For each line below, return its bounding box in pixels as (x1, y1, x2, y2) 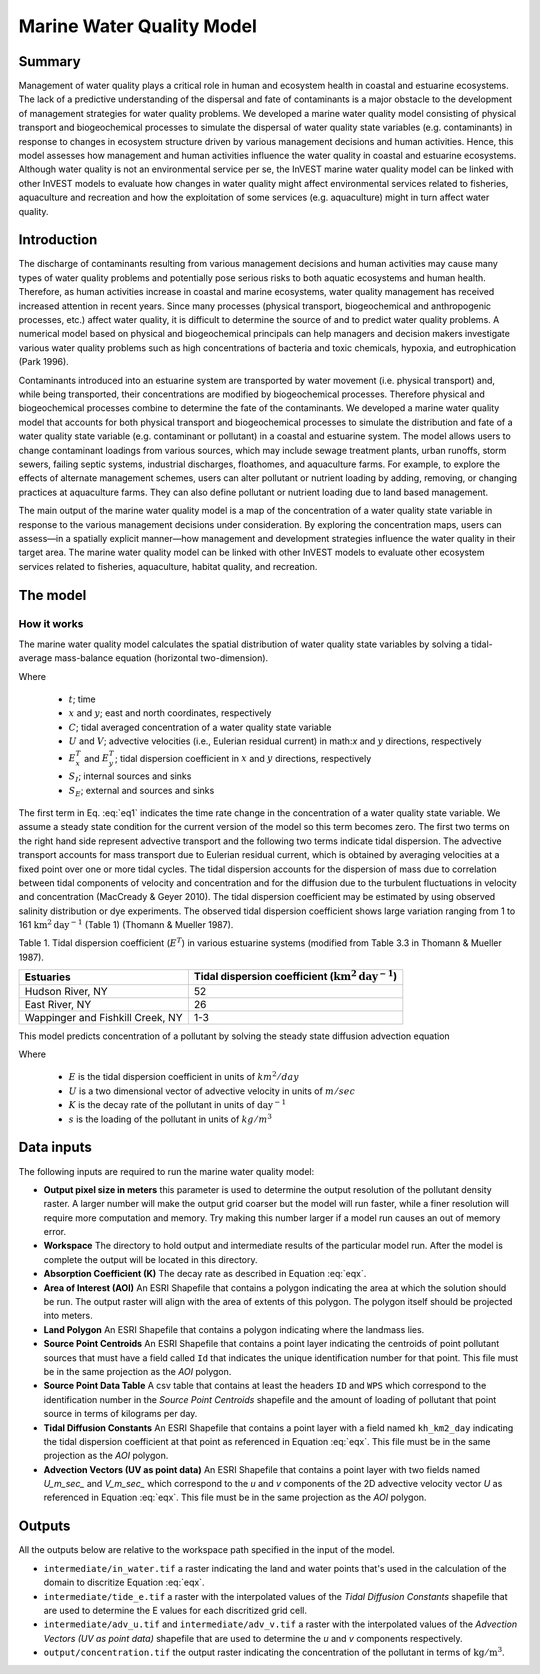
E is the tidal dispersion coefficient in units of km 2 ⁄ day (68, 1070, 300, 1083)
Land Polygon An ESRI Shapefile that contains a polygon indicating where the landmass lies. (43, 1323, 425, 1335)
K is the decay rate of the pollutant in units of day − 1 (68, 1098, 287, 1111)
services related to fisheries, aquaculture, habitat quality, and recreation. (18, 560, 318, 572)
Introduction (18, 231, 98, 249)
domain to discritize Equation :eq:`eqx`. (43, 1576, 205, 1589)
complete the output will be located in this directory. (43, 1253, 258, 1265)
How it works (18, 617, 84, 631)
